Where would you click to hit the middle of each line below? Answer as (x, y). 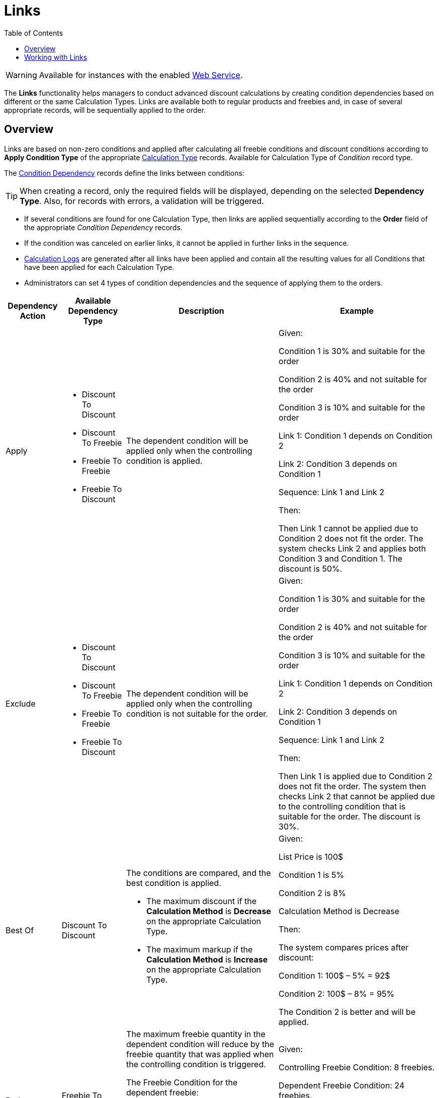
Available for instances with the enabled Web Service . (141, 75)
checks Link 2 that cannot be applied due (357, 796)
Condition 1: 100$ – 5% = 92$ (334, 975)
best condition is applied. (174, 883)
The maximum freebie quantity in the (196, 1034)
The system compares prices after (344, 947)
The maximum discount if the (202, 901)
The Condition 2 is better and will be (347, 1012)
